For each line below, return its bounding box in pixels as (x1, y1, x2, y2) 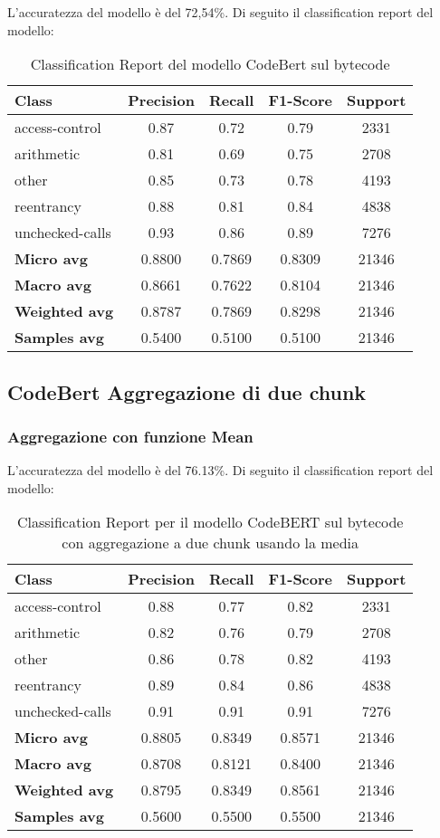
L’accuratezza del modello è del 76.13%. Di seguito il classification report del (7, 461, 434, 480)
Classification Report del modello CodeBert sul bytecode (30, 53, 390, 75)
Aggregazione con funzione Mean (7, 424, 253, 447)
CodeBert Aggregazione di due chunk (7, 377, 367, 405)
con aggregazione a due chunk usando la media (62, 532, 359, 554)
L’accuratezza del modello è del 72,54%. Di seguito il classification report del (7, 3, 434, 21)
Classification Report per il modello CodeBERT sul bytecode (16, 511, 404, 533)
